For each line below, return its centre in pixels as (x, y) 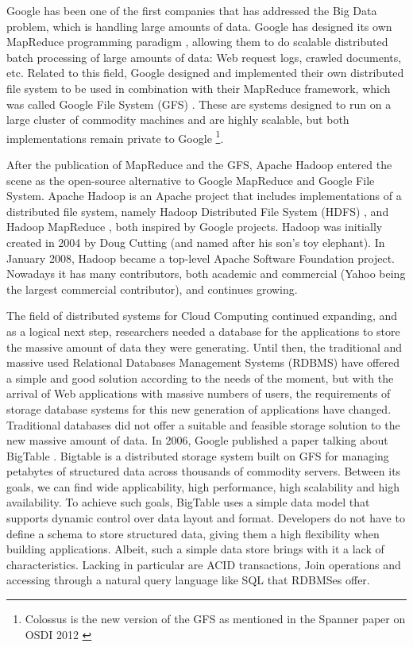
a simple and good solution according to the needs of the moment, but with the (200, 377)
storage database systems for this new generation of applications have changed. (199, 408)
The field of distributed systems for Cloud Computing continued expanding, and (202, 316)
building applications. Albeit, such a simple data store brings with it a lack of (195, 549)
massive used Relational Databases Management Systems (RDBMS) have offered (203, 362)
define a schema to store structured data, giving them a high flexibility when (193, 533)
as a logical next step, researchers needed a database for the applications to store (203, 331)
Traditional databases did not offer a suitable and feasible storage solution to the (203, 424)
